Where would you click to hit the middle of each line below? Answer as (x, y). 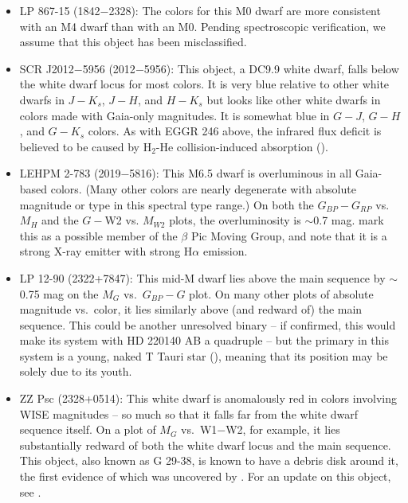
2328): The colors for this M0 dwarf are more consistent (245, 10)
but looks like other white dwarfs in (294, 99)
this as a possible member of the (98, 235)
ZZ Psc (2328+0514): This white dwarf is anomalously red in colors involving (208, 398)
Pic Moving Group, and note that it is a (289, 235)
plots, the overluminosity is (235, 220)
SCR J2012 (47, 68)
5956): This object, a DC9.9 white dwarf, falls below (271, 68)
